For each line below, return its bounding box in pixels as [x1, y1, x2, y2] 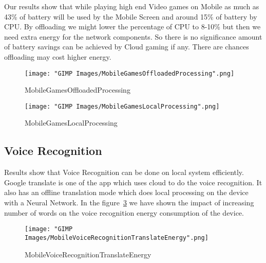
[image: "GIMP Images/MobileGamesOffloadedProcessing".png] [25, 69, 235, 77]
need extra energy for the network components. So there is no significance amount [4, 31, 262, 42]
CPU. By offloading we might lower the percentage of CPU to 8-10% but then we [4, 21, 261, 32]
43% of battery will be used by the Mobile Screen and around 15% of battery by [4, 11, 257, 22]
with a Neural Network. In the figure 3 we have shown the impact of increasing [4, 197, 254, 208]
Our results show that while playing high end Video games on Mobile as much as [4, 1, 259, 11]
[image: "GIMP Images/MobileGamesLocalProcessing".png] [25, 102, 220, 110]
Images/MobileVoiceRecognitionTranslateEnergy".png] [25, 234, 208, 241]
